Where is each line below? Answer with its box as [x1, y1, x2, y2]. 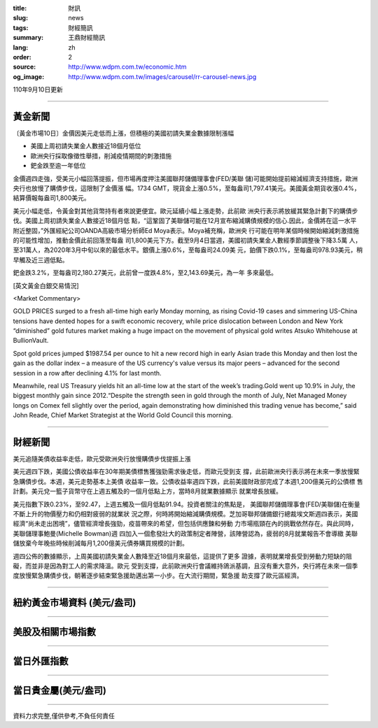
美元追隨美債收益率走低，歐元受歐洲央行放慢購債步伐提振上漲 [13, 455, 191, 463]
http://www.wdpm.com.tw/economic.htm [68, 63, 187, 71]
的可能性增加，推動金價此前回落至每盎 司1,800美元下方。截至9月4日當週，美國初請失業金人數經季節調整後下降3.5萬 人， [13, 236, 362, 244]
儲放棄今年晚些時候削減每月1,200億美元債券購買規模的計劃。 [13, 539, 188, 548]
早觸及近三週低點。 [13, 255, 69, 264]
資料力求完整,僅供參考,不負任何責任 [13, 711, 115, 720]
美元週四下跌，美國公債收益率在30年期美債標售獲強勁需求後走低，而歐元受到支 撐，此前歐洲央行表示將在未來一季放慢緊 [13, 467, 360, 476]
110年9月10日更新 [13, 85, 63, 94]
